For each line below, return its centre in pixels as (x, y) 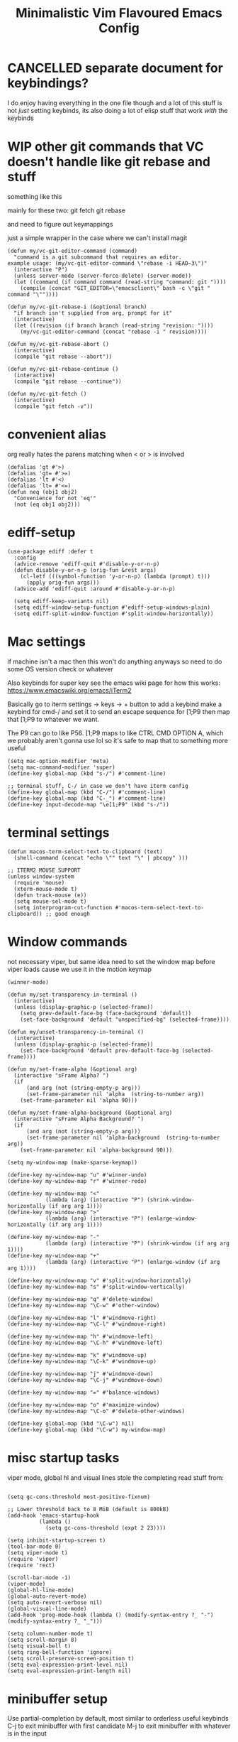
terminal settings (58, 832)
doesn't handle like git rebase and (109, 162)
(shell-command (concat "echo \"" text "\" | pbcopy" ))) (101, 858)
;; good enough (68, 914)
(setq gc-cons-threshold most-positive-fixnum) (79, 1497)
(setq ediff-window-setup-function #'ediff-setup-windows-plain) (112, 607)
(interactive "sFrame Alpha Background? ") (79, 1119)
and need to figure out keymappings (60, 224)
